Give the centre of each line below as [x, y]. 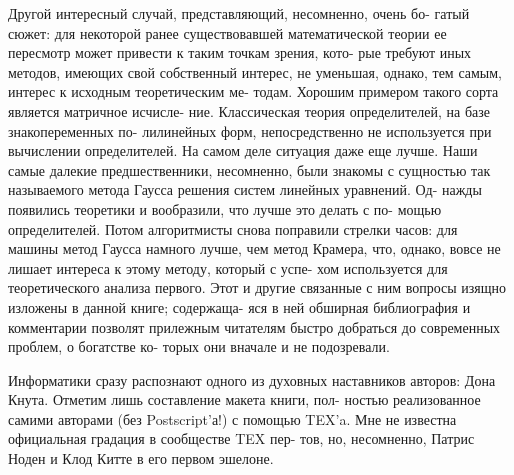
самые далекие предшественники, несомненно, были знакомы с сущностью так [249, 169]
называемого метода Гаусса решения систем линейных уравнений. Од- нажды [245, 189]
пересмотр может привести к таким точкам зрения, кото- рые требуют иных [240, 52]
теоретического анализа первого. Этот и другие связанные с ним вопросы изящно [257, 287]
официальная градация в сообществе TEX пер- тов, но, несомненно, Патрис [241, 438]
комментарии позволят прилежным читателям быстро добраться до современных [254, 326]
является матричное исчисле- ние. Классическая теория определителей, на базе [249, 110]
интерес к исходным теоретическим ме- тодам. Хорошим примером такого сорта [253, 91]
